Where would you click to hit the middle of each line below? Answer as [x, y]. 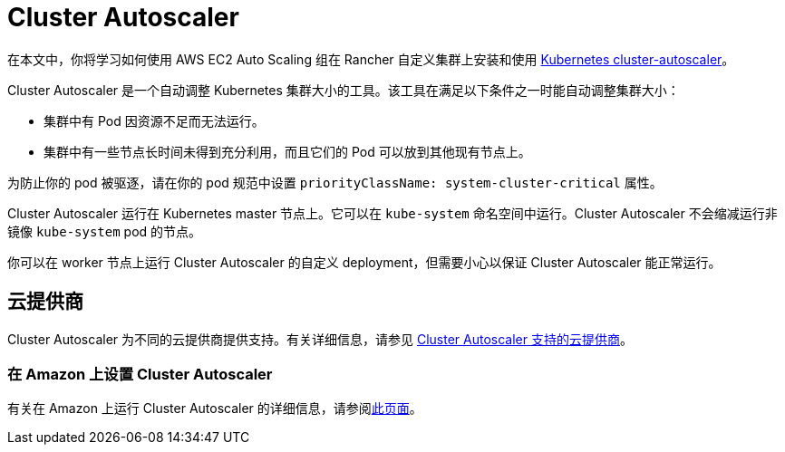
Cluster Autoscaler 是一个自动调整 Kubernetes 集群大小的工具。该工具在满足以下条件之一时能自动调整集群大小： [344, 90]
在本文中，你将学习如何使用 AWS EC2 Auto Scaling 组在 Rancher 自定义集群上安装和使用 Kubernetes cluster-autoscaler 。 [371, 59]
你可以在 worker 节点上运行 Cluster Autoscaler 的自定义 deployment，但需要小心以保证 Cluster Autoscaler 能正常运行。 [364, 262]
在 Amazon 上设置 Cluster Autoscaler [140, 374]
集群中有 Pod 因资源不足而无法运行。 [154, 120]
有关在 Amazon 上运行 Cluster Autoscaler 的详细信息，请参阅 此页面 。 [215, 409]
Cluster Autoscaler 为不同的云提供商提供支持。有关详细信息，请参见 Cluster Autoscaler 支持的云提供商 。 [320, 339]
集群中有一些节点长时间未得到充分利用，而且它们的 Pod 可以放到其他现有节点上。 [287, 151]
